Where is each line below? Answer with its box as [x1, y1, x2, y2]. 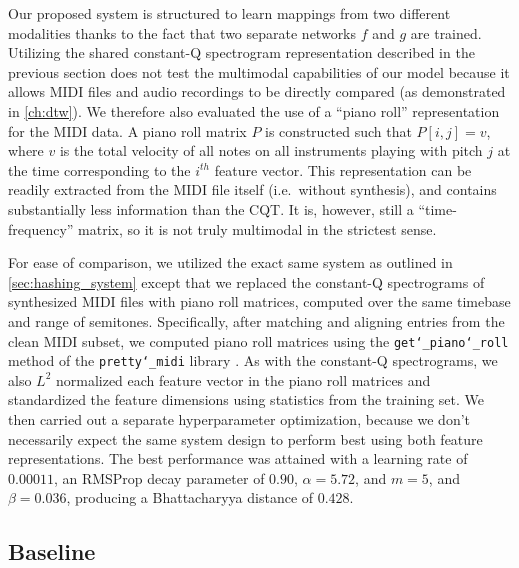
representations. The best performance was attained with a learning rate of [8, 448, 468, 469]
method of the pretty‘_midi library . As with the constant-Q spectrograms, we [8, 350, 498, 371]
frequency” [8, 218, 74, 239]
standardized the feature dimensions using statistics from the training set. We [8, 389, 484, 410]
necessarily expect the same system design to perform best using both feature [8, 428, 483, 449]
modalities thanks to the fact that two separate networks [8, 22, 357, 43]
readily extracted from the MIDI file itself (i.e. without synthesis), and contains [8, 179, 497, 200]
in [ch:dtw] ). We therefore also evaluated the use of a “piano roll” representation [8, 100, 500, 121]
